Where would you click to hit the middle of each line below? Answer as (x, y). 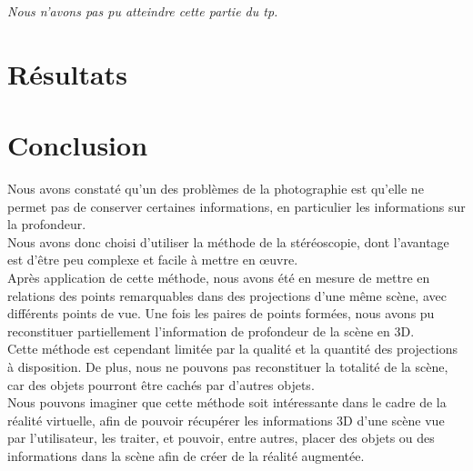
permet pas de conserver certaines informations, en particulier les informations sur (236, 206)
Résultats (67, 73)
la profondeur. (47, 224)
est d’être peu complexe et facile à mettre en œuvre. (153, 260)
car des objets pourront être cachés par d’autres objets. (161, 384)
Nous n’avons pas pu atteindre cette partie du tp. (143, 11)
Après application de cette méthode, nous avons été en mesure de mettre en (219, 278)
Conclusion (78, 145)
